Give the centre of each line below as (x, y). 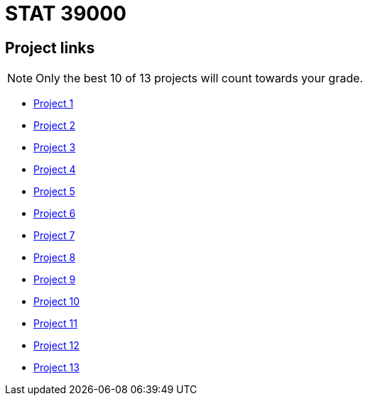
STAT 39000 (66, 13)
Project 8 (55, 258)
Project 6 (55, 214)
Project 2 (54, 126)
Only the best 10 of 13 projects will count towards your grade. (199, 78)
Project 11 (55, 324)
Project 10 (56, 302)
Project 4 (55, 170)
